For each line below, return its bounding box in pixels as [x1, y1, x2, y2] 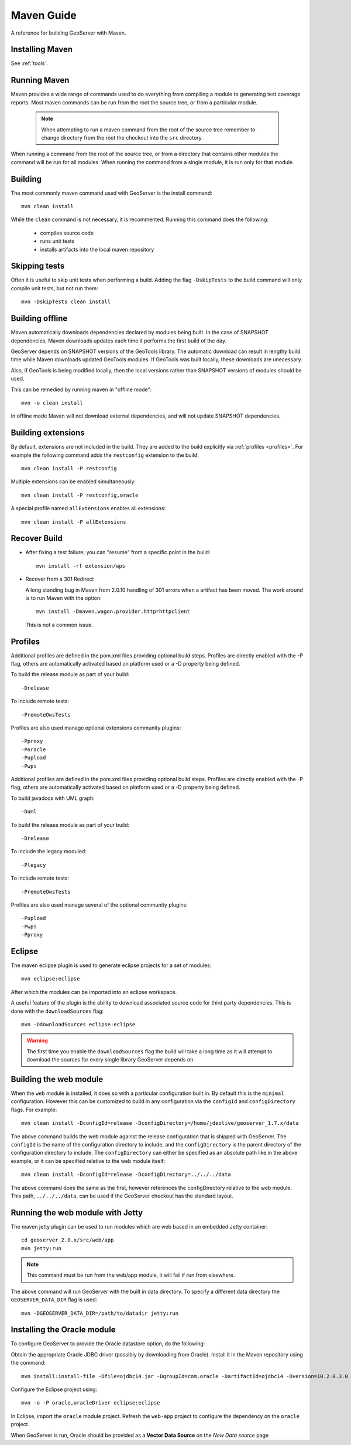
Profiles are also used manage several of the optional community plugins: [11, 901, 188, 908]
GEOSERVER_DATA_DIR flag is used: [11, 1296, 98, 1303]
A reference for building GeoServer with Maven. [11, 29, 126, 36]
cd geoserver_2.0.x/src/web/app [21, 1237, 114, 1243]
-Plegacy [21, 861, 46, 868]
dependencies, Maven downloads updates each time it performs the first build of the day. [11, 337, 227, 344]
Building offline [11, 314, 68, 324]
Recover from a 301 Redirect [25, 575, 94, 583]
